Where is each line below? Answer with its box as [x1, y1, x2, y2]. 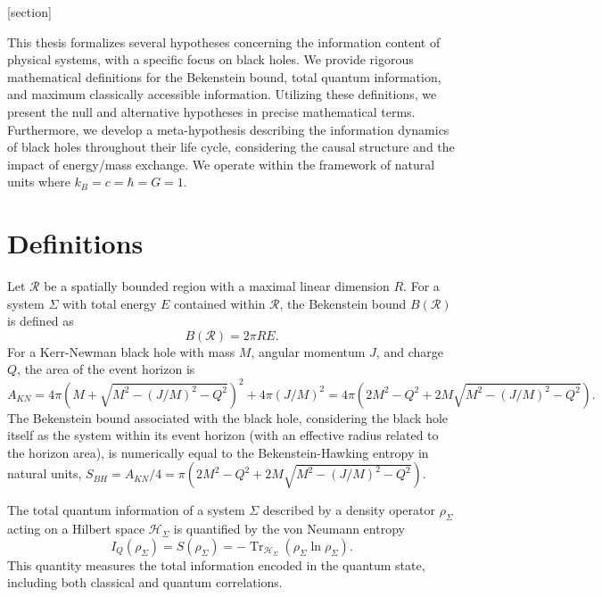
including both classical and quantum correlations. [7, 573, 283, 592]
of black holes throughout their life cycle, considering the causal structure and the [7, 137, 455, 156]
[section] [7, 3, 52, 21]
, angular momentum [251, 342, 366, 361]
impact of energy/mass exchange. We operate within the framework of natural [7, 154, 435, 173]
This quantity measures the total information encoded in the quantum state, [7, 555, 425, 574]
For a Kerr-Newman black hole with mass [7, 342, 235, 361]
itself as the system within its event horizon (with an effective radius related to [7, 426, 439, 444]
